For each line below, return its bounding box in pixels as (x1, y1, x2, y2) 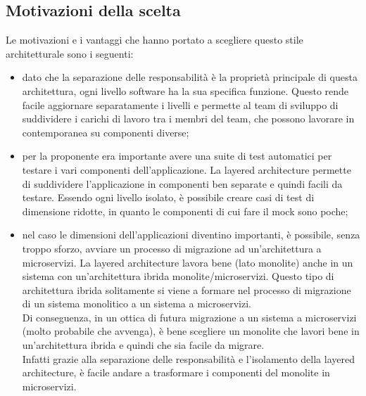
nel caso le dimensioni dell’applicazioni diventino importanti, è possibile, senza (22, 227, 360, 242)
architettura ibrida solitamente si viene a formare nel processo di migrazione (22, 282, 351, 297)
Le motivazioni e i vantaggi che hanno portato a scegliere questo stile (6, 32, 303, 47)
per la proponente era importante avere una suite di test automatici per (22, 148, 332, 163)
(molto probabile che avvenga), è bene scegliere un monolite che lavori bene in (22, 324, 360, 338)
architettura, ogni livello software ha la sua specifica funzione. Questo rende (22, 83, 349, 98)
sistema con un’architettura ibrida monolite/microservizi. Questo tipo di (22, 269, 334, 283)
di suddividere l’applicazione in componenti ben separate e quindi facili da (22, 176, 343, 191)
